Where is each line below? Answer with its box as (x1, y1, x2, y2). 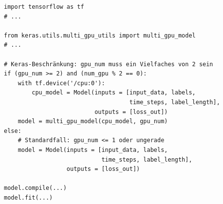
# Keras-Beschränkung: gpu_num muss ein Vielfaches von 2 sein (4, 60, 213, 68)
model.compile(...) (4, 185, 67, 192)
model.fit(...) (4, 194, 53, 201)
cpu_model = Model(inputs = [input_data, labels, (32, 89, 196, 96)
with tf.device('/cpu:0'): (18, 79, 105, 87)
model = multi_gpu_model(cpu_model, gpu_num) (18, 118, 168, 125)
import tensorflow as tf (4, 3, 84, 10)
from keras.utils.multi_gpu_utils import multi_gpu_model (4, 32, 196, 39)
